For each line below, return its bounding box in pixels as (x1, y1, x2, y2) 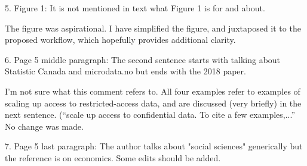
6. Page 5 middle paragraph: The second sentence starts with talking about (5, 53, 281, 65)
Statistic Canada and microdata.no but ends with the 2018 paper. (5, 65, 246, 77)
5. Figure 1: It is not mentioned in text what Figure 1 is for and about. (5, 2, 265, 14)
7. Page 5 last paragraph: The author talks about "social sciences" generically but (5, 140, 303, 152)
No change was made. (5, 120, 84, 132)
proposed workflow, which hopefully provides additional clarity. (5, 33, 236, 46)
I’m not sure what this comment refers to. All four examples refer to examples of (5, 84, 300, 97)
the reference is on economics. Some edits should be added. (5, 151, 221, 164)
